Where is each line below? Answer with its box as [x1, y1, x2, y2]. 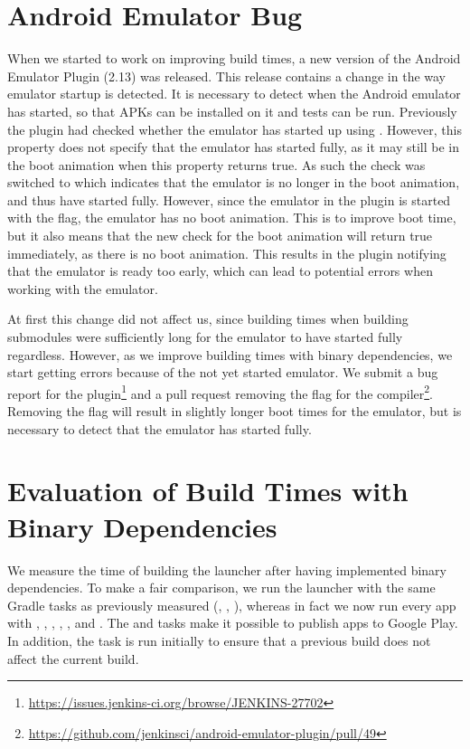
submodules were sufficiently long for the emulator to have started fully [7, 327, 403, 346]
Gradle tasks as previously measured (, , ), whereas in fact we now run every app [7, 595, 456, 614]
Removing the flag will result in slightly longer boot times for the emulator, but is [7, 402, 462, 421]
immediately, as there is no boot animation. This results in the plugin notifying [7, 243, 446, 262]
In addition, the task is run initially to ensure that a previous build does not [7, 630, 431, 649]
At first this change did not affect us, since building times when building [7, 309, 409, 328]
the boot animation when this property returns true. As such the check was [7, 155, 426, 174]
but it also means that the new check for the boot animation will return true [7, 226, 433, 245]
